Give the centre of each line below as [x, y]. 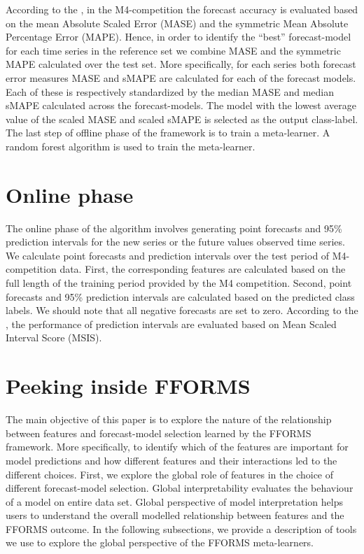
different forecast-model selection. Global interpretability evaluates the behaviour [180, 488]
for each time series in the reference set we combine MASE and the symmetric [173, 50]
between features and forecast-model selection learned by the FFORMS [159, 433]
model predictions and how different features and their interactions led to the [171, 460]
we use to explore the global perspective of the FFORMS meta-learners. [160, 542]
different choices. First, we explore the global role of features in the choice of [170, 474]
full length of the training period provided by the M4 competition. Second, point [179, 283]
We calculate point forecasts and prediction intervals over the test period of [168, 255]
